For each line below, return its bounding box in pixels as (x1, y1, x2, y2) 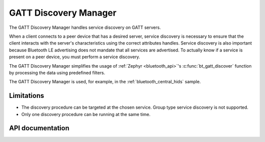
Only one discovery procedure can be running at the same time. (21, 111, 151, 117)
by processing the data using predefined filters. (9, 70, 106, 75)
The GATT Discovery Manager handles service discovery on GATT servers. (9, 24, 161, 30)
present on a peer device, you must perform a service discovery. (9, 54, 140, 60)
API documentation (9, 124, 70, 132)
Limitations (9, 92, 44, 100)
